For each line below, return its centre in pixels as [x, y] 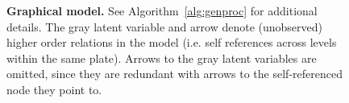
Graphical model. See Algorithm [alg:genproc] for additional [162, 10]
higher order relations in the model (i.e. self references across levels [172, 42]
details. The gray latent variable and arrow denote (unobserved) [164, 26]
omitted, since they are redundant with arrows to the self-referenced [174, 74]
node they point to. [54, 89]
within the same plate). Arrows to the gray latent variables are [162, 58]
